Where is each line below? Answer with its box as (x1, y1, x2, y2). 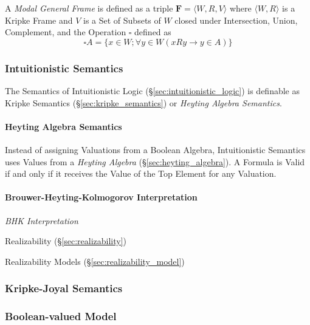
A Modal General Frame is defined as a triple (5, 2, 173, 14)
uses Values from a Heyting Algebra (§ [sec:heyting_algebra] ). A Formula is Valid (5, 155, 305, 168)
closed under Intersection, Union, (174, 13, 298, 26)
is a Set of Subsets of (83, 13, 161, 26)
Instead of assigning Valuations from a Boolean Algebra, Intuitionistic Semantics (5, 143, 306, 156)
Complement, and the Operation (5, 26, 126, 38)
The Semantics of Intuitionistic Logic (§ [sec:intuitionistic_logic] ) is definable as (5, 84, 300, 97)
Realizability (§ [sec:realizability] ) (5, 234, 126, 247)
